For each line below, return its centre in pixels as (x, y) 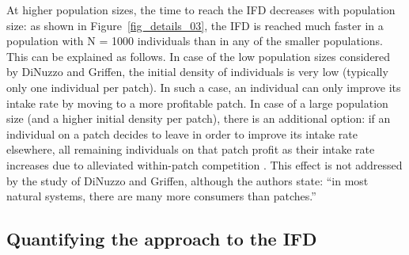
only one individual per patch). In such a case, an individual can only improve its (204, 87)
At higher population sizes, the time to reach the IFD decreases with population (201, 10)
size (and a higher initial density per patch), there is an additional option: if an (199, 118)
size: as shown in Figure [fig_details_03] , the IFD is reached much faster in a (195, 25)
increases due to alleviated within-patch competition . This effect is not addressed (204, 164)
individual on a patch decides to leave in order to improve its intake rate (182, 133)
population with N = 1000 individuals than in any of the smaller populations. (195, 41)
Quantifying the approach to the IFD (162, 239)
